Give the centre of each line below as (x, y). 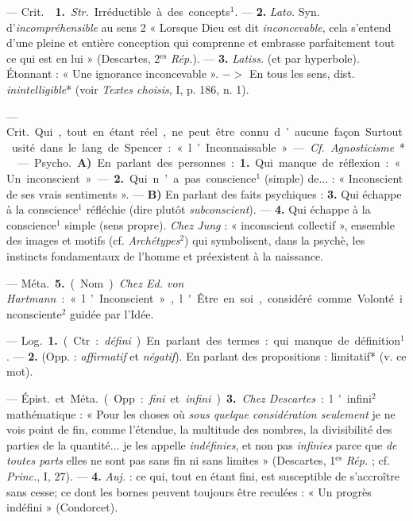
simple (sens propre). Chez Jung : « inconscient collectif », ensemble (230, 224)
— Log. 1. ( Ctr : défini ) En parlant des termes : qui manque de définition (204, 340)
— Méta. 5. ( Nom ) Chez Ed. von (95, 282)
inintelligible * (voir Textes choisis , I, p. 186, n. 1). (128, 89)
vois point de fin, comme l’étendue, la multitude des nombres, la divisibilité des (199, 429)
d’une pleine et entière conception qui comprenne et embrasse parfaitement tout (201, 42)
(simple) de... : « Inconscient (334, 178)
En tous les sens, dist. (302, 73)
